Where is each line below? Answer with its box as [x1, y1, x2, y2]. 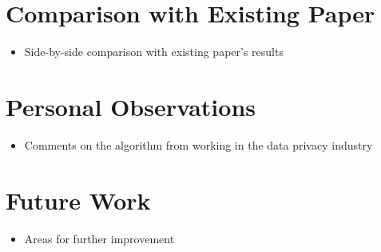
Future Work [6, 183, 151, 216]
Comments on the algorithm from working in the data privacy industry [24, 136, 373, 153]
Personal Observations [6, 90, 256, 122]
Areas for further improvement [24, 230, 175, 246]
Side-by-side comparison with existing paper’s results [24, 43, 284, 60]
